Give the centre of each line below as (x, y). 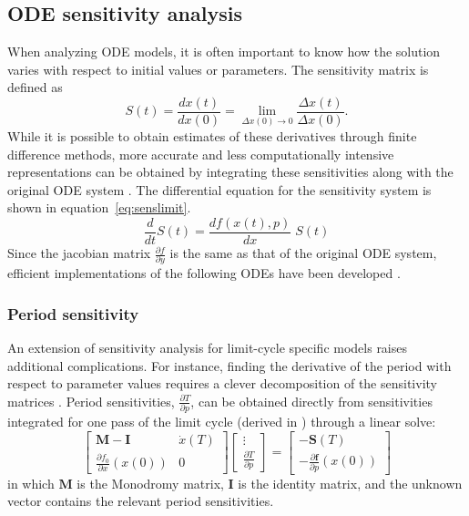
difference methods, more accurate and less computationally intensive (201, 154)
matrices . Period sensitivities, (91, 401)
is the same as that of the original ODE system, (303, 253)
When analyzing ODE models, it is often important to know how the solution (224, 52)
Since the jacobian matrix (79, 253)
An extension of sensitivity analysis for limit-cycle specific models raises (208, 348)
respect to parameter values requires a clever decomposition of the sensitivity (222, 383)
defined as (35, 87)
